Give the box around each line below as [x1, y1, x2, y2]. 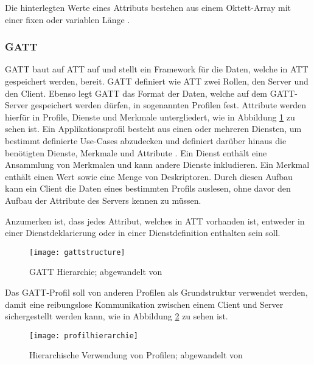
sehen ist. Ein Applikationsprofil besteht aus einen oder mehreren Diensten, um [5, 122, 302, 135]
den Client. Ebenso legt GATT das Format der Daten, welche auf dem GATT [5, 86, 295, 99]
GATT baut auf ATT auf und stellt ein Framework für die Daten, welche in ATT [5, 63, 309, 75]
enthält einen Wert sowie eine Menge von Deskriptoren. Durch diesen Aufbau [5, 170, 293, 182]
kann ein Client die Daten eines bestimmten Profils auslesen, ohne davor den [5, 182, 291, 195]
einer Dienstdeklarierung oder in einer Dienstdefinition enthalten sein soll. [5, 226, 281, 239]
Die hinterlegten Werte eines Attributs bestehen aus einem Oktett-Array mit [5, 1, 291, 13]
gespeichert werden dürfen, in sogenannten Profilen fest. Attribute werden [30, 99, 307, 111]
